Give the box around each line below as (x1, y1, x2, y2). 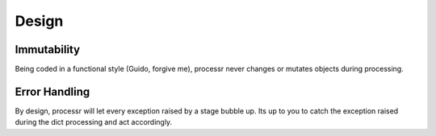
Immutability (15, 43, 81, 56)
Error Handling (15, 84, 90, 98)
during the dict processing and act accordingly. (15, 117, 173, 127)
